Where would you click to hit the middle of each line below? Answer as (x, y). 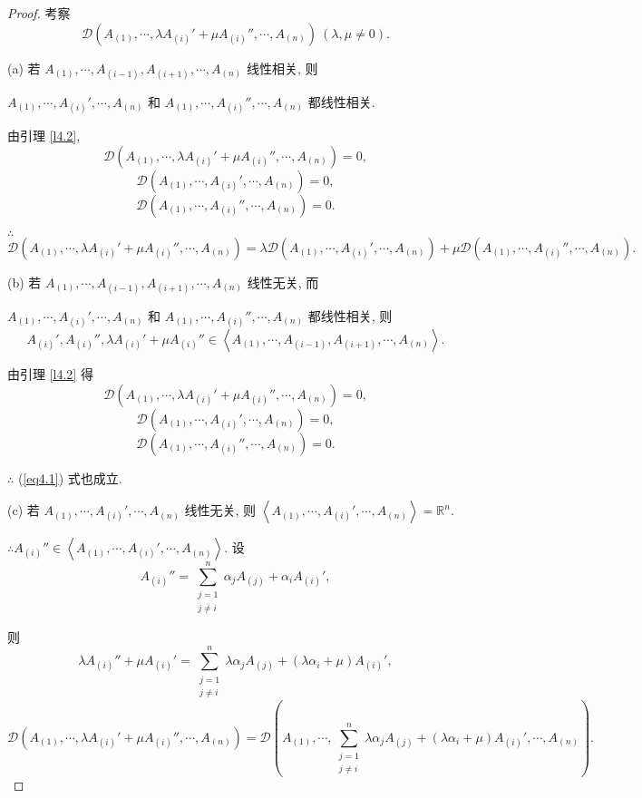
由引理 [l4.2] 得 (50, 373)
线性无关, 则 (220, 510)
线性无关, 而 (283, 282)
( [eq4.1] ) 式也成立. (70, 477)
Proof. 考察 (39, 13)
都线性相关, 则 (350, 315)
